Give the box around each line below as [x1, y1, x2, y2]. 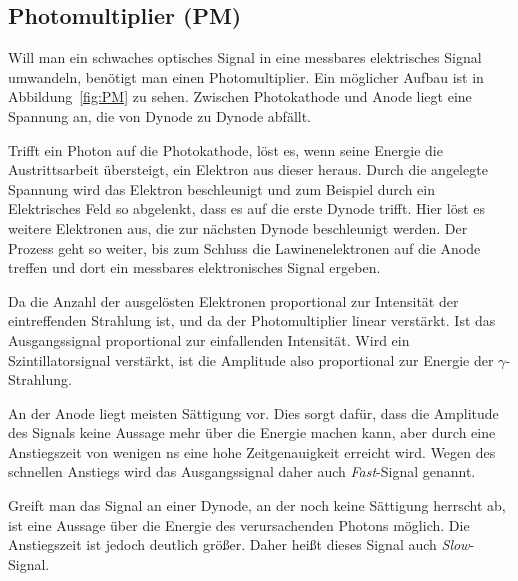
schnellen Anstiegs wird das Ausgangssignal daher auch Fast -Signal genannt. [8, 461, 476, 482]
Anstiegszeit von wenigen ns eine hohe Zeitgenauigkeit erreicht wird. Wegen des [8, 441, 496, 462]
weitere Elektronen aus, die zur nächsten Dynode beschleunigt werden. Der [8, 217, 468, 238]
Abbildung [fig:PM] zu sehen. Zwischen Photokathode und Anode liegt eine [8, 86, 472, 107]
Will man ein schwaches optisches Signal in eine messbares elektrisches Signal [8, 47, 482, 68]
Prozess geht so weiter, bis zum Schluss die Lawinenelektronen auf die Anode [8, 237, 481, 258]
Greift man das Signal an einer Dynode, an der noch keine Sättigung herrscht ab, [8, 495, 506, 516]
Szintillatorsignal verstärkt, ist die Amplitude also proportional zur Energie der [8, 349, 494, 370]
